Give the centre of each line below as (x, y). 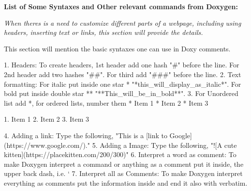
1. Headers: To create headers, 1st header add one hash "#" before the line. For (122, 65)
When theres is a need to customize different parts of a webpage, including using (123, 23)
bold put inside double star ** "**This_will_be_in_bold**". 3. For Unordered (121, 93)
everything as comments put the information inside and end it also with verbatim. (126, 183)
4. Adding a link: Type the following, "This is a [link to (86, 135)
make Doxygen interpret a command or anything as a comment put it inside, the (124, 164)
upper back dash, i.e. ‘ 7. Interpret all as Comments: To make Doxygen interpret (123, 173)
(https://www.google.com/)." (47, 145)
